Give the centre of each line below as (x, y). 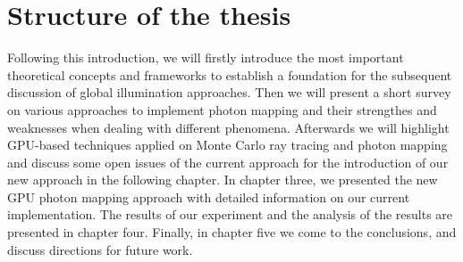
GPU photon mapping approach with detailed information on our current (209, 196)
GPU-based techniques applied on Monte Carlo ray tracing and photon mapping (227, 145)
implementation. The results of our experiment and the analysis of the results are (230, 214)
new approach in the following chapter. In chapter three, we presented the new (223, 180)
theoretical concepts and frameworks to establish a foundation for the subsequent (230, 74)
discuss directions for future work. (100, 249)
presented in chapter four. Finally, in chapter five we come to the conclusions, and (232, 232)
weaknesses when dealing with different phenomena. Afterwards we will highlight (228, 127)
